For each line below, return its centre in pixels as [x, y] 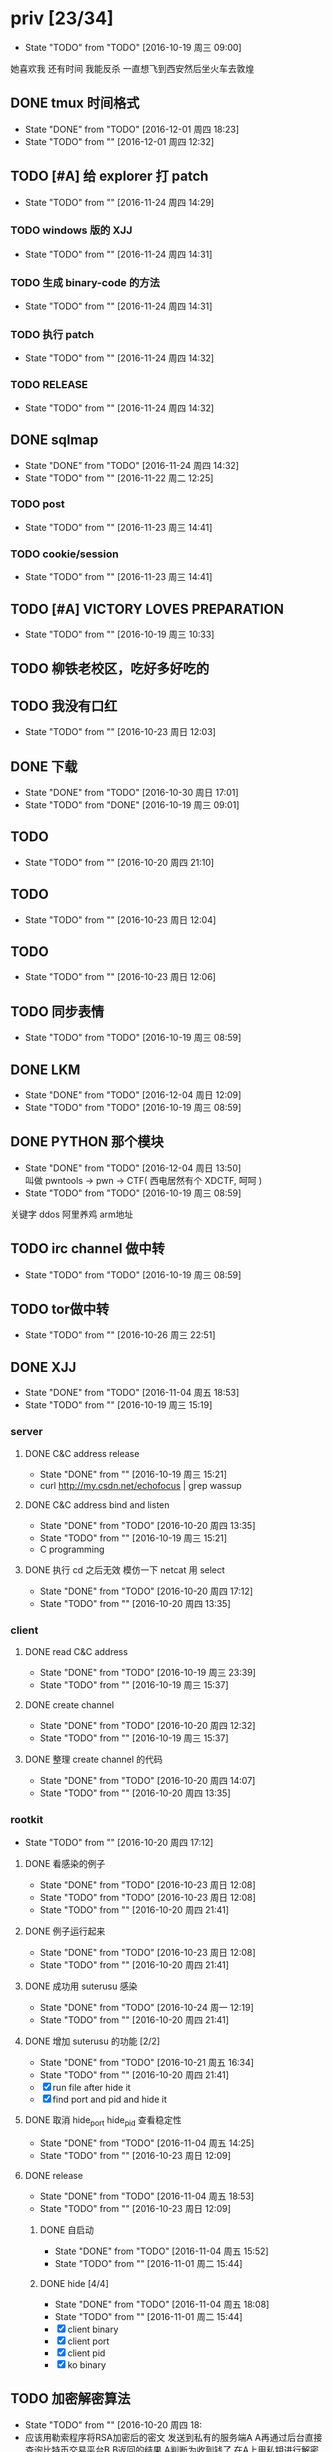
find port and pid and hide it [109, 2099]
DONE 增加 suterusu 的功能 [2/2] [92, 2041]
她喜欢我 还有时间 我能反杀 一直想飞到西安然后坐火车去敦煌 [132, 68]
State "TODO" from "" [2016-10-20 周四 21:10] [119, 862]
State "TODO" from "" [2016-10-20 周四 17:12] [119, 1843]
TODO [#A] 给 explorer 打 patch [109, 176]
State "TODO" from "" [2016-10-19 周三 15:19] [118, 1405]
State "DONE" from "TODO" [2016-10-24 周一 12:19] [147, 2008]
